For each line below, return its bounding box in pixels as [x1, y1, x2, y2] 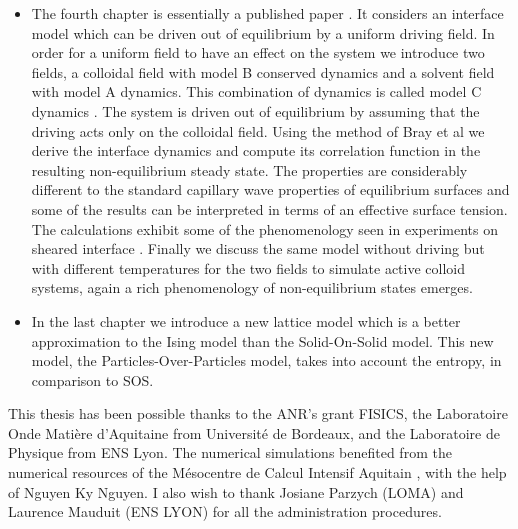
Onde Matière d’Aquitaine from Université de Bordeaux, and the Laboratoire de [8, 422, 500, 443]
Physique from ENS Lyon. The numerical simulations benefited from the [8, 442, 452, 463]
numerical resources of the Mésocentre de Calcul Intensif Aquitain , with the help [8, 462, 507, 483]
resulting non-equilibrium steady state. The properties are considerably [31, 159, 468, 180]
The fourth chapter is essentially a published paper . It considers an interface [31, 3, 504, 23]
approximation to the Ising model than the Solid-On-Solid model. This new [31, 330, 494, 351]
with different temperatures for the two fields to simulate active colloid [31, 257, 465, 278]
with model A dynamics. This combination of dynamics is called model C [31, 81, 482, 102]
